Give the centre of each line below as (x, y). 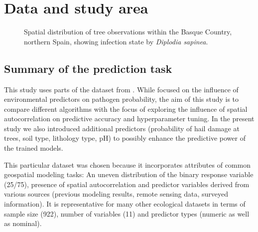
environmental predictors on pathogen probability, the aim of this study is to (122, 99)
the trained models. (34, 148)
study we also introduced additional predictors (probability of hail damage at (122, 128)
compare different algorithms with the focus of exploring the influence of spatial (126, 109)
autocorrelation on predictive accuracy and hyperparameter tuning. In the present (129, 118)
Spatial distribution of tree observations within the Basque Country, (128, 32)
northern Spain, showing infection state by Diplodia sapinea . (116, 41)
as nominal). (23, 223)
